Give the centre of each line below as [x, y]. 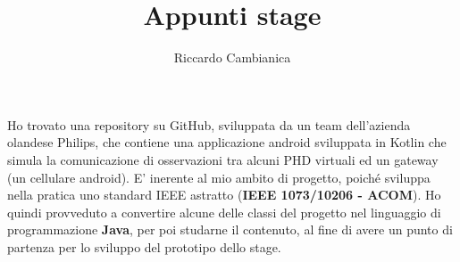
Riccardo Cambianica [232, 57]
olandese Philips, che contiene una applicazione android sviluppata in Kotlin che [227, 142]
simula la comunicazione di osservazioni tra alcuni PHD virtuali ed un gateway [223, 159]
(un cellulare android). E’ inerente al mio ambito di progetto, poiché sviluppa [219, 177]
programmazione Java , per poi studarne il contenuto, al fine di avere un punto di [230, 229]
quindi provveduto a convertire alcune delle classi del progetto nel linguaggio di [224, 212]
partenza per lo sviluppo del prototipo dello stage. [144, 246]
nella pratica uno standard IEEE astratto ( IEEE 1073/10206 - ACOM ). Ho [224, 195]
